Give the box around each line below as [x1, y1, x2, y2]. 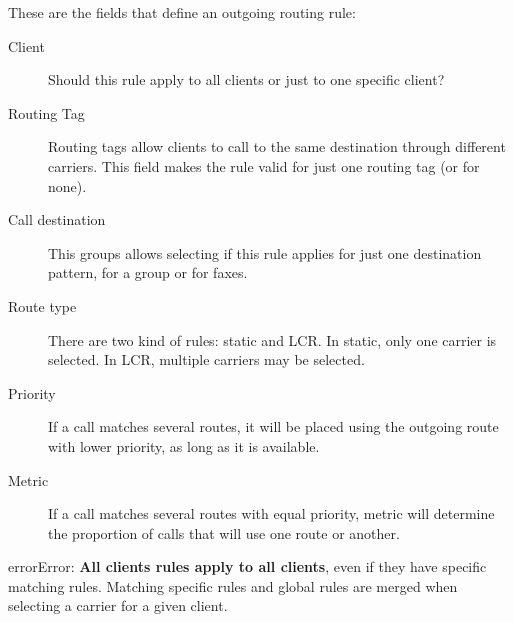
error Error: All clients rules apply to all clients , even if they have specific [8, 556, 487, 577]
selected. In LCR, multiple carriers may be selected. [48, 349, 365, 370]
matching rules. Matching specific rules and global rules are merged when [8, 575, 458, 596]
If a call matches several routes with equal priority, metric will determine [48, 503, 495, 524]
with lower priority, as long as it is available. [48, 435, 320, 456]
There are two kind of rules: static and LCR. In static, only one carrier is [48, 329, 497, 350]
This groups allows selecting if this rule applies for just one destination [48, 242, 482, 263]
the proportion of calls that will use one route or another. [48, 522, 400, 543]
